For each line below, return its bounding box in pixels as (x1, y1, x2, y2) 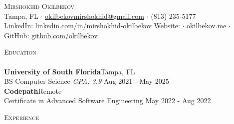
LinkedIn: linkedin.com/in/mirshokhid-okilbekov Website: (4, 20, 180, 31)
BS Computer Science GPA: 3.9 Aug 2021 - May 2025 (4, 76, 169, 86)
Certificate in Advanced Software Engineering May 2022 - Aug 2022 (4, 95, 211, 106)
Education (4, 47, 36, 57)
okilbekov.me (187, 20, 227, 31)
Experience (4, 112, 39, 122)
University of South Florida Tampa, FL (4, 66, 135, 76)
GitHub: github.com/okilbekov (4, 30, 98, 40)
